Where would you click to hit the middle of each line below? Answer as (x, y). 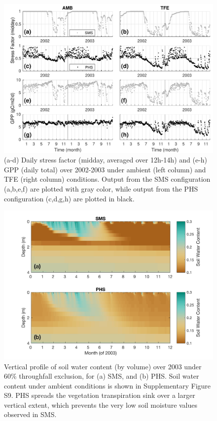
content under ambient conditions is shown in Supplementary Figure (108, 385)
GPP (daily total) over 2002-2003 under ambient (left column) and (105, 169)
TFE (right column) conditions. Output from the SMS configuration (107, 179)
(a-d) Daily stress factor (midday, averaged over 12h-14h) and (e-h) (106, 160)
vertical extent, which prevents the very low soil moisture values (101, 405)
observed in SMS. (30, 414)
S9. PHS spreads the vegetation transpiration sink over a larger (100, 395)
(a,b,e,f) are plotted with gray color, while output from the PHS (101, 189)
